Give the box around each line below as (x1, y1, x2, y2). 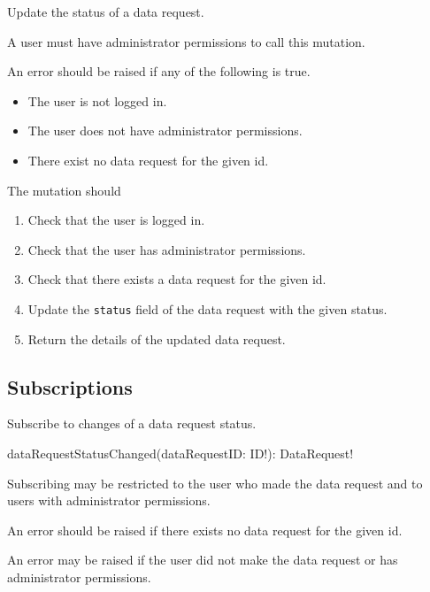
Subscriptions (7, 373, 133, 400)
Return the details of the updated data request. (27, 329, 286, 348)
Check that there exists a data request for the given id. (27, 270, 326, 288)
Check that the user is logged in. (27, 211, 205, 229)
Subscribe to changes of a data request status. (7, 414, 257, 433)
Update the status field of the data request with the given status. (27, 299, 388, 318)
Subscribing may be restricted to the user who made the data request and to (7, 473, 423, 492)
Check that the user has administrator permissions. (27, 240, 306, 258)
